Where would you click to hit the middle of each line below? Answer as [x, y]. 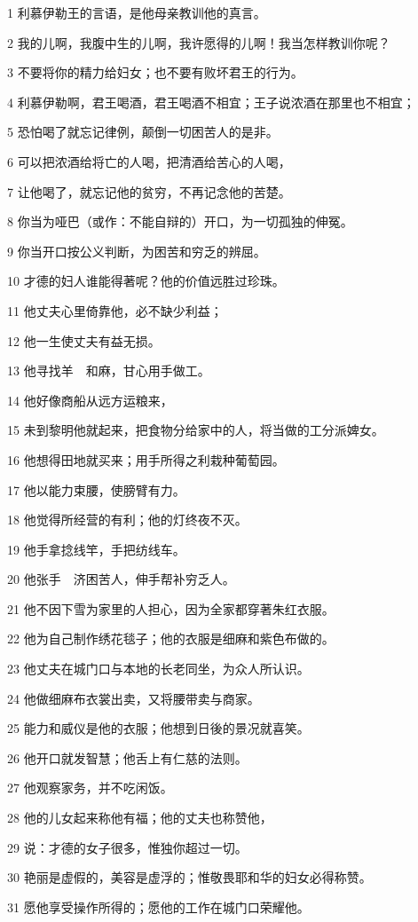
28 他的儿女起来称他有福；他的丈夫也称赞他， [140, 818]
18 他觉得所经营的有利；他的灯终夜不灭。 [127, 520]
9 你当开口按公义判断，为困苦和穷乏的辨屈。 [137, 251]
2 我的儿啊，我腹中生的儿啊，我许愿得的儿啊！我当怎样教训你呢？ [199, 42]
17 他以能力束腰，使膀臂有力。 [96, 489]
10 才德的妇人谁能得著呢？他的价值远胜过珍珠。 [146, 281]
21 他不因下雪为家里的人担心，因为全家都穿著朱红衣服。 [171, 608]
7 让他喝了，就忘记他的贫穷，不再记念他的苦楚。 [149, 191]
